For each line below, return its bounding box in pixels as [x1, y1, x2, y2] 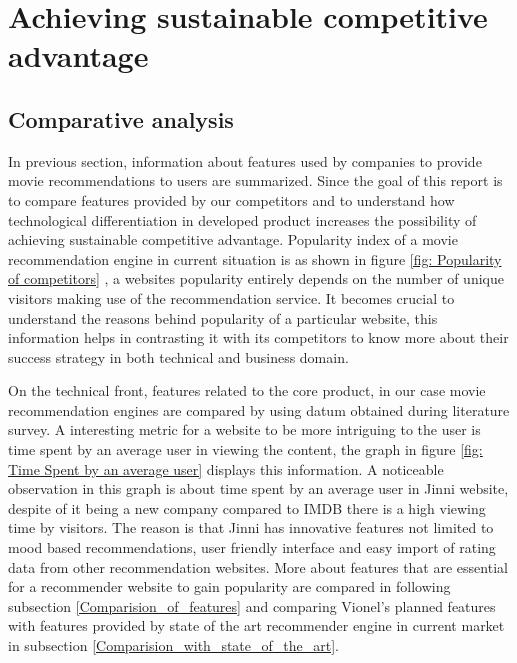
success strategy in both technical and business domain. [8, 346, 349, 367]
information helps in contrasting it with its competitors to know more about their [8, 327, 509, 348]
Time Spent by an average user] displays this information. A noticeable [8, 458, 444, 479]
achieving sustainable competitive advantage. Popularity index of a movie [8, 229, 458, 250]
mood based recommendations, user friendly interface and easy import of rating [8, 537, 496, 558]
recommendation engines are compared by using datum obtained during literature [8, 399, 510, 420]
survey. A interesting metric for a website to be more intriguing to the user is [8, 419, 481, 440]
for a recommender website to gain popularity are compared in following [8, 576, 451, 597]
